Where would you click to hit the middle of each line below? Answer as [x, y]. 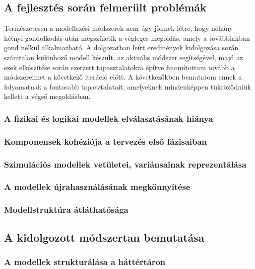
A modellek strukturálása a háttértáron [85, 261]
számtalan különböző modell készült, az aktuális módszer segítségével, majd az [124, 57]
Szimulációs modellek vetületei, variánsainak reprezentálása [125, 164]
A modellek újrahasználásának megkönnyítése [97, 187]
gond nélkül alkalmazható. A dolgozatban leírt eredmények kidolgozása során [121, 47]
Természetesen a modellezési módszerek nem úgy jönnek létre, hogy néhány [119, 28]
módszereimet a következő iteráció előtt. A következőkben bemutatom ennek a [123, 77]
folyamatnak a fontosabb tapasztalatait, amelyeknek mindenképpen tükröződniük [128, 86]
